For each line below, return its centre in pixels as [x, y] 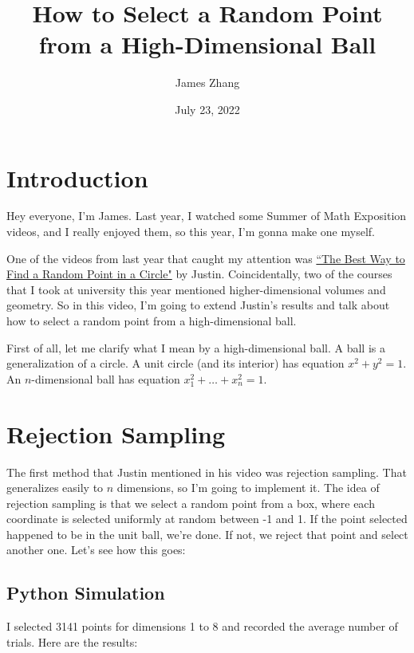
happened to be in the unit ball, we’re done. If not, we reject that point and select [207, 534]
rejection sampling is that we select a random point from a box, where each [191, 503]
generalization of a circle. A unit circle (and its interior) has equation [175, 363]
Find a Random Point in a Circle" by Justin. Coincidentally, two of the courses [199, 274]
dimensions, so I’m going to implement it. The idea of [248, 488]
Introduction [77, 177]
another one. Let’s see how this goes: [96, 550]
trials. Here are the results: [72, 641]
